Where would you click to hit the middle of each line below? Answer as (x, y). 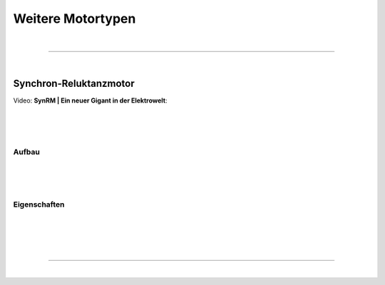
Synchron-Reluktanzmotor (74, 83)
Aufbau (27, 152)
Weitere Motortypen (75, 19)
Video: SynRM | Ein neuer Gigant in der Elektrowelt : (90, 100)
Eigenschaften (39, 204)
